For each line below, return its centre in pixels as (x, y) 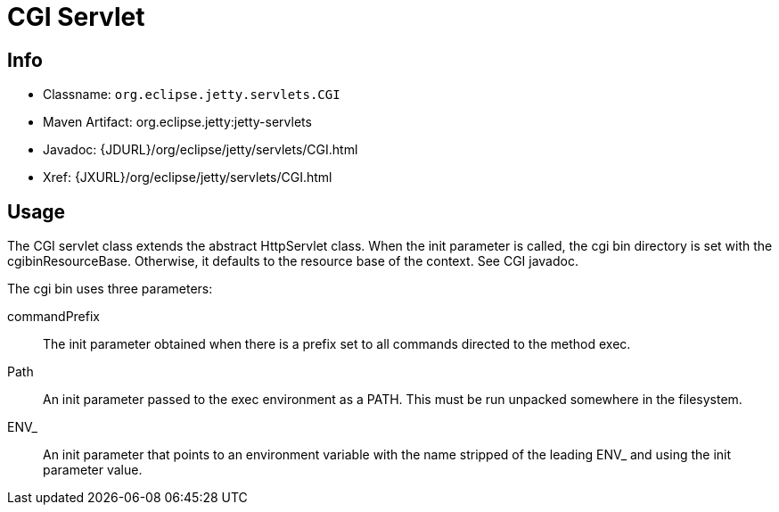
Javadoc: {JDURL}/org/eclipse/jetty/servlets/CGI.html (201, 150)
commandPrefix (53, 317)
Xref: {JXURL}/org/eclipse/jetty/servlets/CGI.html (188, 178)
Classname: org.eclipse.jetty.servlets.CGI (192, 95)
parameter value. (93, 470)
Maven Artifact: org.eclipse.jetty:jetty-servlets (177, 122)
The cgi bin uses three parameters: (110, 289)
